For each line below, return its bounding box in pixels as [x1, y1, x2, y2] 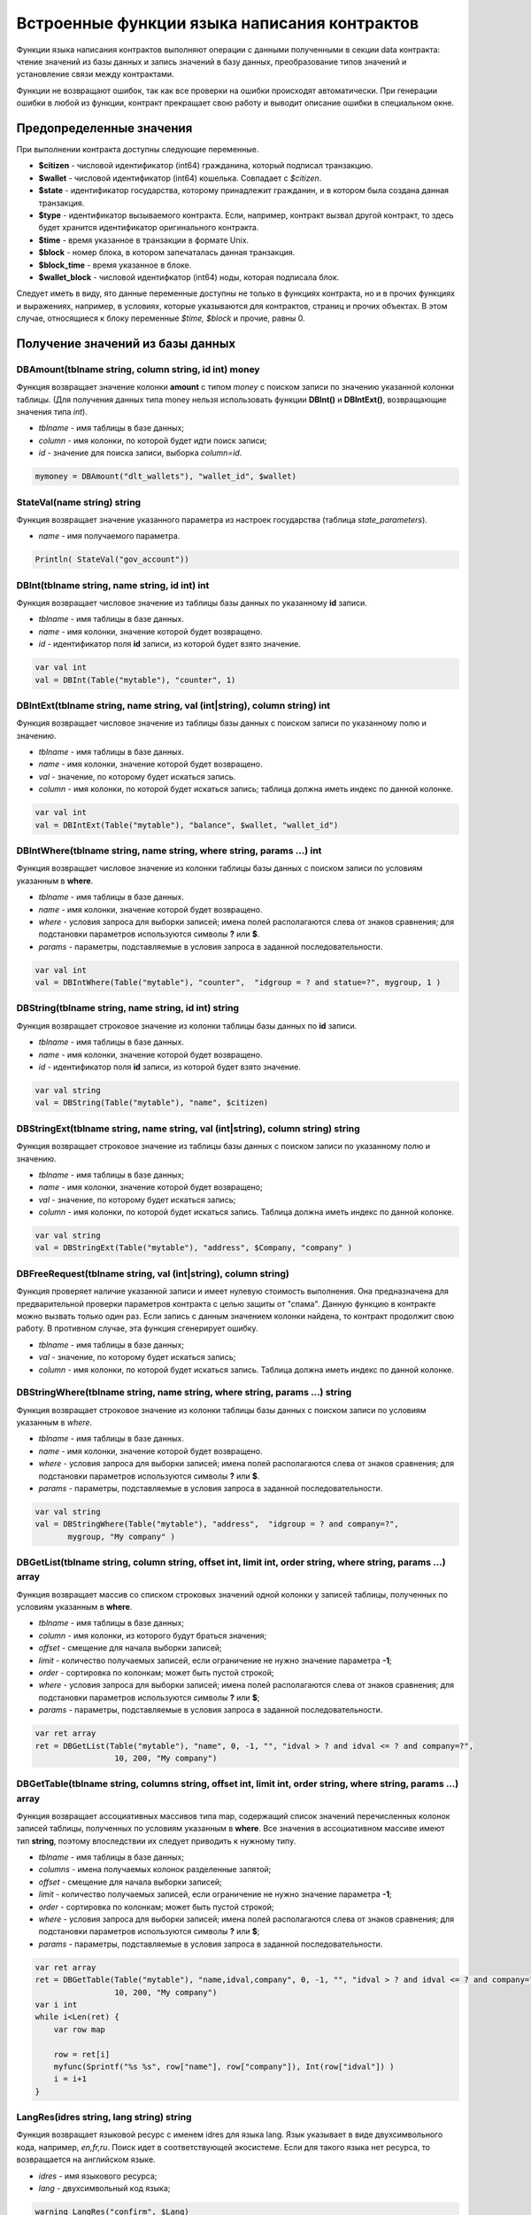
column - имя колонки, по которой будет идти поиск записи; [38, 435, 267, 446]
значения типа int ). [16, 407, 88, 417]
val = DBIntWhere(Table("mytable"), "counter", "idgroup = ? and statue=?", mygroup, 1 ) [35, 977, 442, 988]
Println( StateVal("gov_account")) [35, 555, 189, 564]
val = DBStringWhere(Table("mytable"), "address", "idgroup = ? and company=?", [35, 1519, 400, 1529]
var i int [35, 1999, 78, 2009]
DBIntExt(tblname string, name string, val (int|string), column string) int [16, 699, 331, 711]
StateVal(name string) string [16, 496, 142, 509]
